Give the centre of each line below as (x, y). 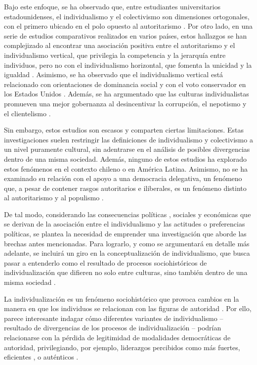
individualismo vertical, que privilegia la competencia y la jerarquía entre (115, 55)
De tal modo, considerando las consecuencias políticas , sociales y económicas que (128, 214)
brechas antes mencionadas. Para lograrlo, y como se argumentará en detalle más (127, 243)
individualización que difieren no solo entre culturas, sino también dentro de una (126, 272)
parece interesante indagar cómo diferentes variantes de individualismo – (114, 318)
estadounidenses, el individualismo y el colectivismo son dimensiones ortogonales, (127, 16)
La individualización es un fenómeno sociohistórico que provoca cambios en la (122, 298)
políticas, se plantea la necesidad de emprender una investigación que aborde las (125, 234)
